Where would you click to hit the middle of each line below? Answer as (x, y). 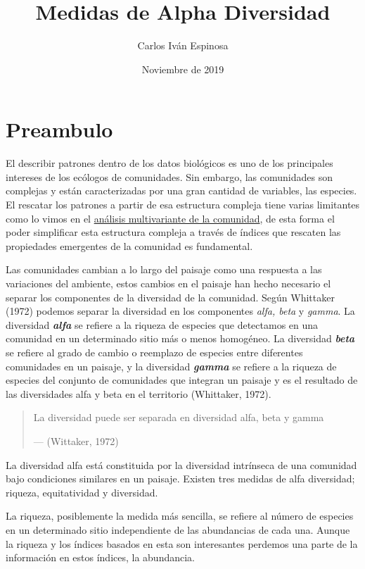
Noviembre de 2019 (183, 69)
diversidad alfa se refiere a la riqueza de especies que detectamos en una (162, 324)
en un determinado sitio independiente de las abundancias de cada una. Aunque (178, 529)
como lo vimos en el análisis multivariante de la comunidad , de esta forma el (170, 218)
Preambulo (59, 129)
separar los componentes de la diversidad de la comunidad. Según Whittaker (170, 297)
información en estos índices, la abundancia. (101, 557)
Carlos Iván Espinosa (183, 45)
